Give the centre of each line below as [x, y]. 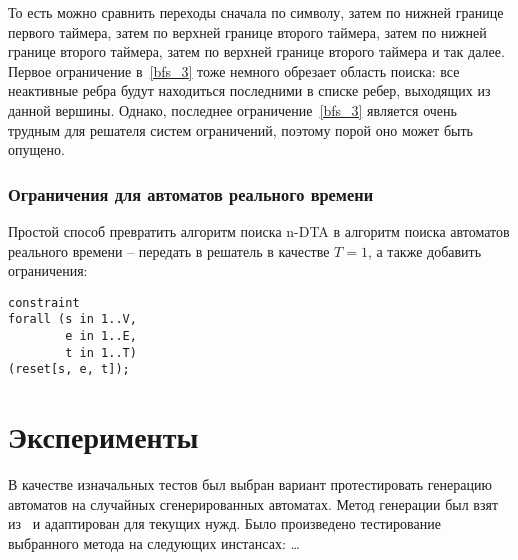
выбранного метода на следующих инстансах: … [154, 542]
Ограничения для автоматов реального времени [191, 193]
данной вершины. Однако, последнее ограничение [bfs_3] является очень [232, 109]
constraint [44, 302]
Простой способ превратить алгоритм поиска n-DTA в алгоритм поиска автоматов [259, 230]
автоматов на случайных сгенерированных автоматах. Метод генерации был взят [253, 503]
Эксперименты [103, 436]
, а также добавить [424, 250]
